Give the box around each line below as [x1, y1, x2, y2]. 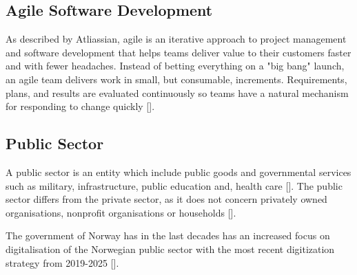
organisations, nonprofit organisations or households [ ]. [6, 205, 236, 219]
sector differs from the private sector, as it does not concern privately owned [6, 192, 327, 206]
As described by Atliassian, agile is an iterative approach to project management [6, 32, 347, 46]
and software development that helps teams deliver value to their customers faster [6, 45, 351, 59]
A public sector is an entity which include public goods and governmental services [6, 164, 351, 179]
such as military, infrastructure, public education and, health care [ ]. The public [6, 178, 343, 192]
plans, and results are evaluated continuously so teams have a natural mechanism [6, 85, 349, 100]
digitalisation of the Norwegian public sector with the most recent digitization [6, 241, 335, 256]
